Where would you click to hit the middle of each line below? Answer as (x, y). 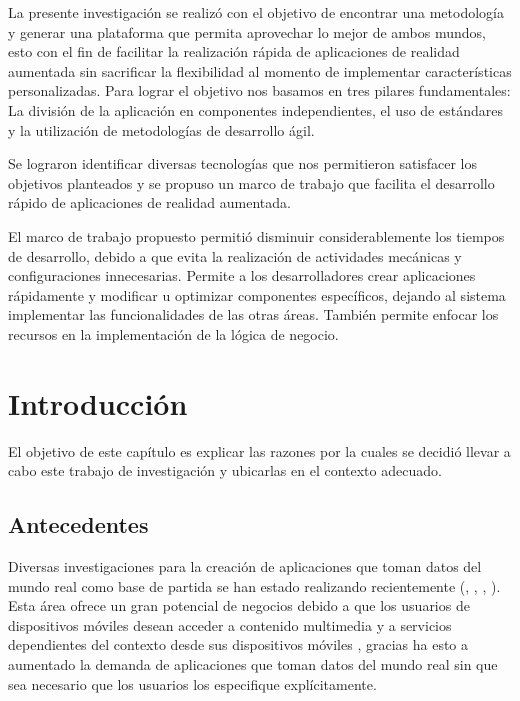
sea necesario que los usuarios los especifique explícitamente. (192, 683)
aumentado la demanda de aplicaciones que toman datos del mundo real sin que (253, 663)
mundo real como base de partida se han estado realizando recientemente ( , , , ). (254, 585)
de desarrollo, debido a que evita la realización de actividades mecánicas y (235, 255)
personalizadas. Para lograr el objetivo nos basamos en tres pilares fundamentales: (259, 90)
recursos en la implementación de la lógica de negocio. (173, 333)
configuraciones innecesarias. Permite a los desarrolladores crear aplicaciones (242, 275)
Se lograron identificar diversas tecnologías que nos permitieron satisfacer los (243, 163)
